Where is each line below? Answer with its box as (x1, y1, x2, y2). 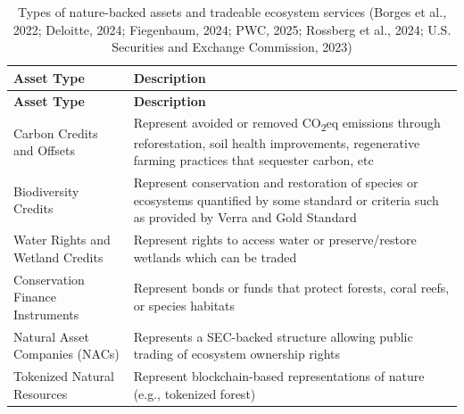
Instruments (13, 304, 79, 323)
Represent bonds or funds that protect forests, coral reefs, (133, 278, 450, 297)
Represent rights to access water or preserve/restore (133, 230, 417, 249)
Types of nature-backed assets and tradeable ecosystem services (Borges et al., (17, 3, 447, 21)
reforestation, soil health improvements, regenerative (133, 133, 420, 152)
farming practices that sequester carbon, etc (133, 151, 374, 170)
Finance (13, 287, 57, 306)
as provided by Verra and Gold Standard (133, 208, 357, 227)
